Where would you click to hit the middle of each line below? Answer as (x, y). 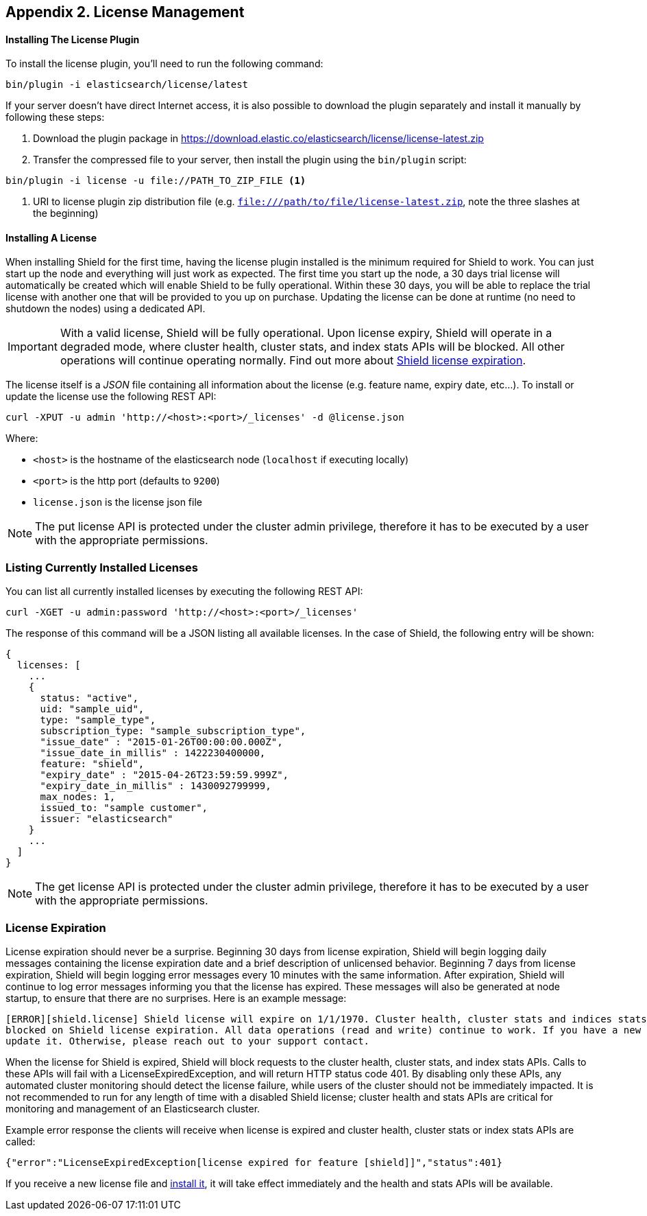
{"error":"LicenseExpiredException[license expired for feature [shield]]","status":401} (254, 1162)
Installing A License (51, 237)
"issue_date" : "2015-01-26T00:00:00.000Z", (161, 742)
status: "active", (89, 698)
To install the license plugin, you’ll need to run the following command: (164, 64)
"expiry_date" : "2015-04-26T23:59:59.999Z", (164, 775)
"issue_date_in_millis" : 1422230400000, (153, 753)
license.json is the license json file (118, 502)
